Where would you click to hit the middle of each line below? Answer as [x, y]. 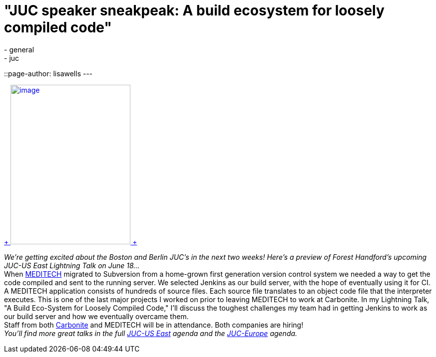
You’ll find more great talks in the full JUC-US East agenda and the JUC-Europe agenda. [151, 333]
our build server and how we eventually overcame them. [96, 316]
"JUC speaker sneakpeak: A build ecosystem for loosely [194, 10]
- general [19, 49]
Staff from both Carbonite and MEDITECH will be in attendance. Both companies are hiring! [154, 325]
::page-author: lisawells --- [48, 73]
